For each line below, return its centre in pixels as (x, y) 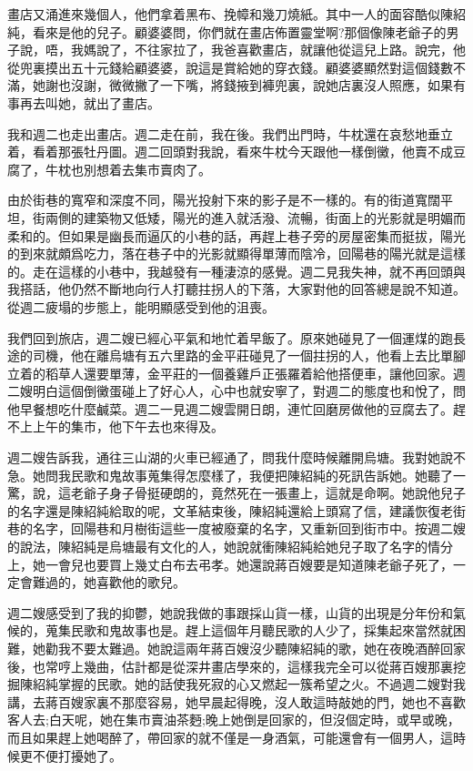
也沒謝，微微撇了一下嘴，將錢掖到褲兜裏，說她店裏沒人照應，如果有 (262, 85)
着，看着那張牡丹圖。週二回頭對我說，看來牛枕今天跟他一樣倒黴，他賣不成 (230, 152)
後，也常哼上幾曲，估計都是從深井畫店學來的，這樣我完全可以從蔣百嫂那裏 (230, 666)
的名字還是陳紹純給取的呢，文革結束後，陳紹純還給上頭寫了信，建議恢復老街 (236, 510)
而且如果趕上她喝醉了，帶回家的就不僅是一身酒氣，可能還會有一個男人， (224, 737)
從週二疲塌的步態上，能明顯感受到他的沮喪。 (141, 306)
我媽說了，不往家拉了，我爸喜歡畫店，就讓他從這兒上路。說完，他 (268, 50)
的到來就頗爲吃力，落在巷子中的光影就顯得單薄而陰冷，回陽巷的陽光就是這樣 (236, 254)
